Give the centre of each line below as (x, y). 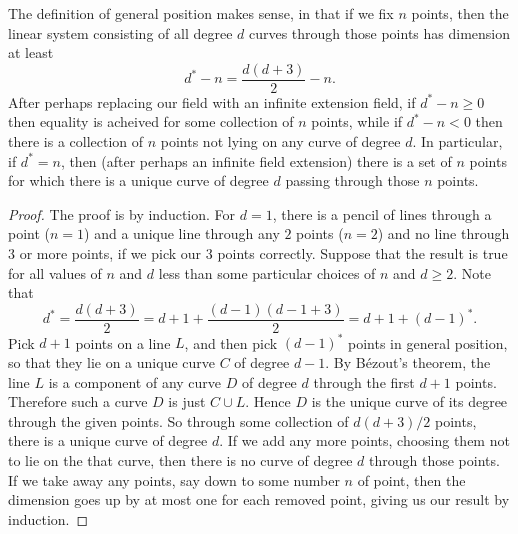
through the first (364, 381)
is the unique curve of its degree (409, 401)
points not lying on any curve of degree (280, 141)
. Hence (268, 401)
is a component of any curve (135, 381)
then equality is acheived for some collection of (151, 121)
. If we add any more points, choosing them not (364, 440)
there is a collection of (76, 141)
